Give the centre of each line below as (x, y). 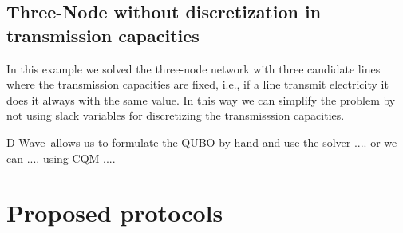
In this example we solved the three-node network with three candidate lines (194, 68)
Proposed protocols (115, 213)
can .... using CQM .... (61, 158)
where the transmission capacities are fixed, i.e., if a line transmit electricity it (198, 84)
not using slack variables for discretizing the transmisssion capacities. (176, 115)
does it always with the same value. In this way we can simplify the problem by (201, 99)
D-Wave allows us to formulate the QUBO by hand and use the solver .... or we (202, 142)
